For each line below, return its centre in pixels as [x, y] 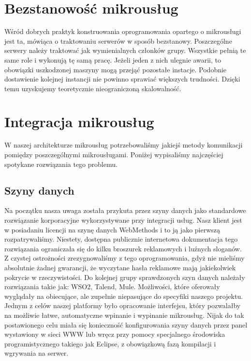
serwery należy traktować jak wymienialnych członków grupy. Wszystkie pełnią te [125, 50]
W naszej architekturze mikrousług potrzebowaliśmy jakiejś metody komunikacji [124, 145]
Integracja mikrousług [79, 122]
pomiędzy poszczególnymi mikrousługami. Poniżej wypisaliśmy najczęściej [114, 154]
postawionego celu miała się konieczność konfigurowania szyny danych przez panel [126, 324]
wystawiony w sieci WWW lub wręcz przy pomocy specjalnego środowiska [115, 334]
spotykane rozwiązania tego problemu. [61, 164]
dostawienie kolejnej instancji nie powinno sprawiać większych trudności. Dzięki [122, 79]
